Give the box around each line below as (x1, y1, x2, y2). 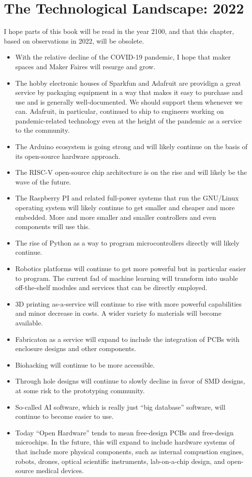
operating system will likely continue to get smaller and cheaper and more (15, 202, 235, 213)
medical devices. (36, 465, 84, 476)
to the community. (15, 125, 70, 135)
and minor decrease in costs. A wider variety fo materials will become (15, 308, 222, 318)
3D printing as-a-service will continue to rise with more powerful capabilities (15, 298, 242, 308)
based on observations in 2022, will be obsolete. (4, 35, 144, 46)
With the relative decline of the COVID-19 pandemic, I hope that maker (15, 52, 231, 62)
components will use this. (15, 221, 90, 231)
